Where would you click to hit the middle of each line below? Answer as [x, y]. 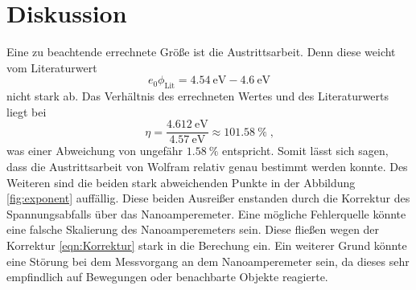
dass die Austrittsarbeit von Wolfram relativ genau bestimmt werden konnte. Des [207, 166]
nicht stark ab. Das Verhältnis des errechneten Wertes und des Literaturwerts [198, 96]
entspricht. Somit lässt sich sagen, [305, 151]
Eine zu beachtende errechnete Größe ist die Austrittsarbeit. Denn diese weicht [201, 52]
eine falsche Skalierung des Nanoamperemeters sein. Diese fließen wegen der [193, 229]
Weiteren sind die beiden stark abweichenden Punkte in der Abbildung [181, 182]
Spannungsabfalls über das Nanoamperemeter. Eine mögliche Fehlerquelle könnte [206, 213]
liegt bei [27, 111]
